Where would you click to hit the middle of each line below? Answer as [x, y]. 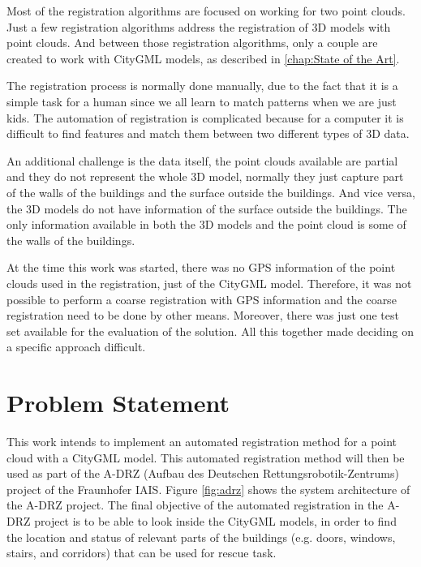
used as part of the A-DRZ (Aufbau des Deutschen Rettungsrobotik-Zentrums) [203, 473]
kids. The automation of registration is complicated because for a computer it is [205, 117]
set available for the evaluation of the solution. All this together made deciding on [210, 331]
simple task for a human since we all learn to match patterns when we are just [202, 101]
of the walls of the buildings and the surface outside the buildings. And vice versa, [211, 192]
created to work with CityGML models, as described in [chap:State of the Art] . [203, 58]
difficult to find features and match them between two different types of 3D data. [208, 133]
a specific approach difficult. [76, 347]
